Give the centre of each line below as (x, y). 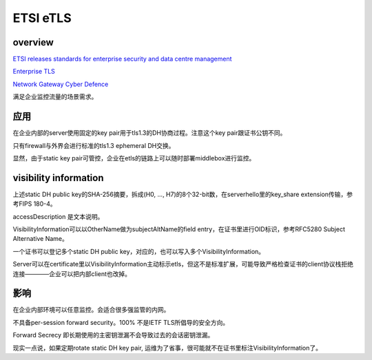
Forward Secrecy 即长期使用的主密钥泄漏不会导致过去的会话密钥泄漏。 (113, 335)
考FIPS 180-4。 (34, 204)
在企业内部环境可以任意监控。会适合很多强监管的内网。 (91, 310)
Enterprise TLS (34, 72)
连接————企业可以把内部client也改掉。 (72, 274)
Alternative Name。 (40, 239)
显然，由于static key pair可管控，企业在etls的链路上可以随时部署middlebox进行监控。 (134, 158)
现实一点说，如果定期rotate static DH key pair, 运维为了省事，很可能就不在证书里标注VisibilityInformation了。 (167, 348)
